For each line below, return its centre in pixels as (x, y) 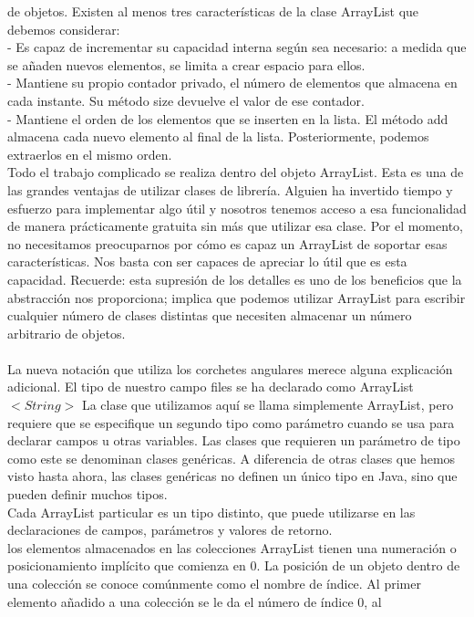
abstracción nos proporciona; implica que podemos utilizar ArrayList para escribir (237, 297)
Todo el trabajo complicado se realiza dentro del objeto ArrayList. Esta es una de (236, 172)
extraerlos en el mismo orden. (90, 154)
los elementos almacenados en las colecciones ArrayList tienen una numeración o (232, 547)
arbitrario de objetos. (67, 333)
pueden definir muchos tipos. (88, 494)
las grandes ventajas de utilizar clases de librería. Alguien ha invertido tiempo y (230, 189)
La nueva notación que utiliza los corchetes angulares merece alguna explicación (230, 368)
